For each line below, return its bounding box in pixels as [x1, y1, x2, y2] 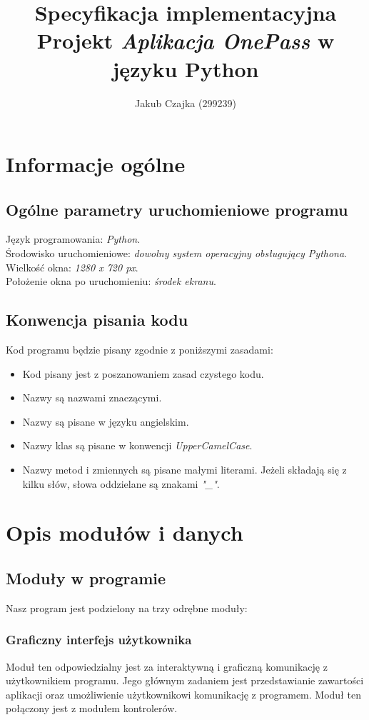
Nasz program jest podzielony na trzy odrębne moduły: [6, 600, 248, 615]
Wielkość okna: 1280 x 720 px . [6, 259, 138, 274]
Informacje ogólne [6, 149, 186, 179]
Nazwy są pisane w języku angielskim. [22, 414, 189, 429]
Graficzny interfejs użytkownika [6, 631, 192, 649]
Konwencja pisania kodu [6, 309, 188, 331]
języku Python [112, 54, 259, 83]
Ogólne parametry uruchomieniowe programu [6, 198, 348, 220]
